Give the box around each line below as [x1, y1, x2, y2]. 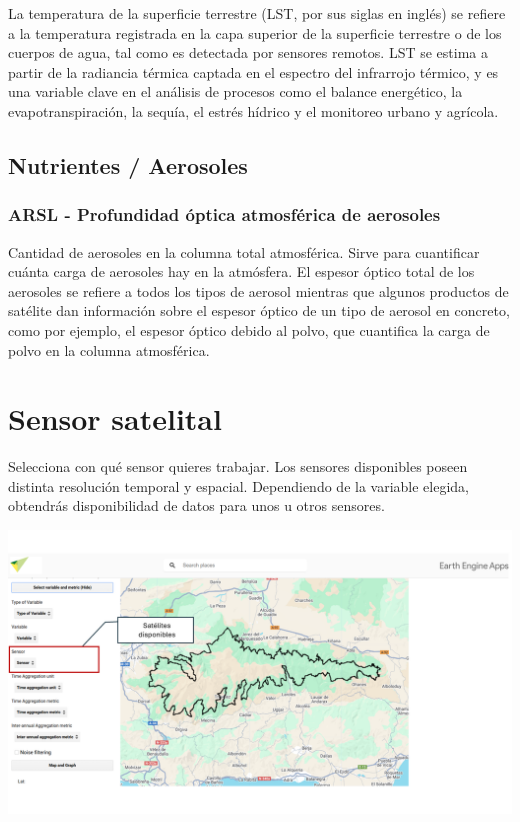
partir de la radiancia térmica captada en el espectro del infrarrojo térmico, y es [8, 61, 499, 82]
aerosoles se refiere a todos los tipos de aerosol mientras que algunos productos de [8, 280, 509, 301]
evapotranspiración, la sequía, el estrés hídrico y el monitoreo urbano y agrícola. [8, 100, 499, 121]
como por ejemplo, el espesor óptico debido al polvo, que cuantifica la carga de [8, 319, 490, 340]
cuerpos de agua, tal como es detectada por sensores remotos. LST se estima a [8, 42, 488, 63]
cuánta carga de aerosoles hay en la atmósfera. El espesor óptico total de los [8, 261, 475, 282]
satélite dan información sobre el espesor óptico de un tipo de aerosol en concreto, [8, 300, 510, 321]
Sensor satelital [8, 398, 222, 439]
